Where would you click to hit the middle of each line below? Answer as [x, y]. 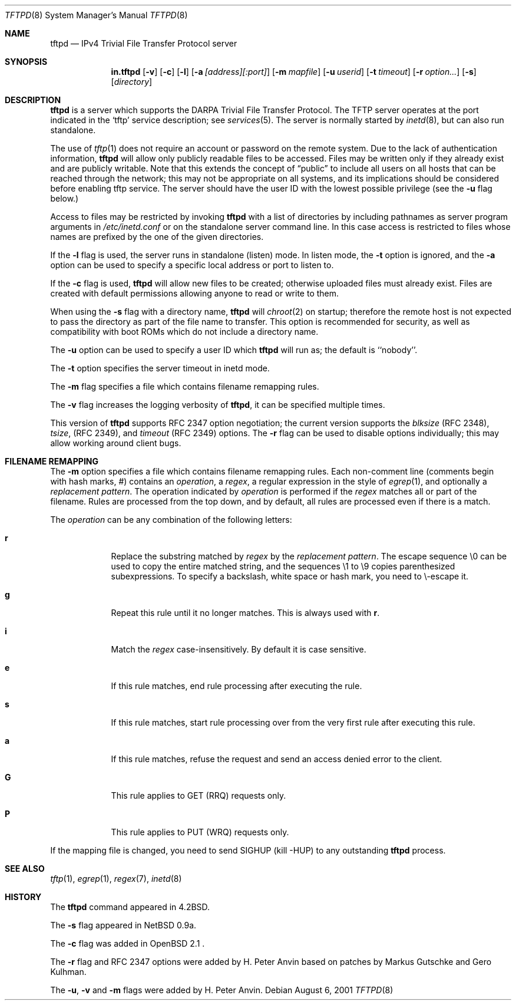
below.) [64, 198]
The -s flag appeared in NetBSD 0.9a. [123, 925]
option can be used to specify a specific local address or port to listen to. [192, 265]
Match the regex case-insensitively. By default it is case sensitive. [239, 649]
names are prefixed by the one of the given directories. [157, 237]
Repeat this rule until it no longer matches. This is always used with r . [245, 613]
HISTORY [23, 897]
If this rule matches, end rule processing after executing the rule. [236, 686]
